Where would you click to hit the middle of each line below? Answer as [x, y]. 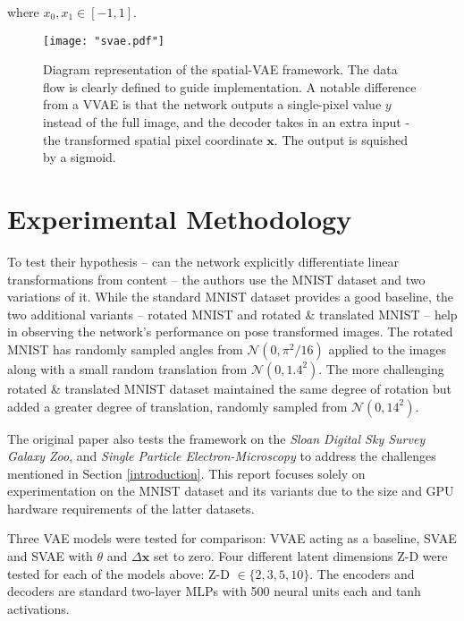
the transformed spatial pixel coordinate [153, 139]
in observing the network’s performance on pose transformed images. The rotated [230, 332]
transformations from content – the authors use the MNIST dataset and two [216, 279]
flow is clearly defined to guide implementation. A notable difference [230, 86]
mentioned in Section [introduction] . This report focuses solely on [186, 473]
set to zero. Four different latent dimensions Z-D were [300, 556]
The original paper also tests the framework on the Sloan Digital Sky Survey [216, 438]
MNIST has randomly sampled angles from [125, 349]
